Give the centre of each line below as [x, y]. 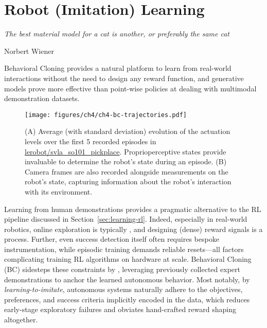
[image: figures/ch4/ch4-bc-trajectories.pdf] [106, 115]
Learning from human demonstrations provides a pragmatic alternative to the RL [133, 209]
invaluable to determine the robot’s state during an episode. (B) [126, 161]
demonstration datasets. [42, 98]
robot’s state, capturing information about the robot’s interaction [128, 181]
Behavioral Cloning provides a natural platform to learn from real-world [118, 68]
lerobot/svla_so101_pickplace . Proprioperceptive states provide [126, 151]
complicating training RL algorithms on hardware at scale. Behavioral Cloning [128, 259]
